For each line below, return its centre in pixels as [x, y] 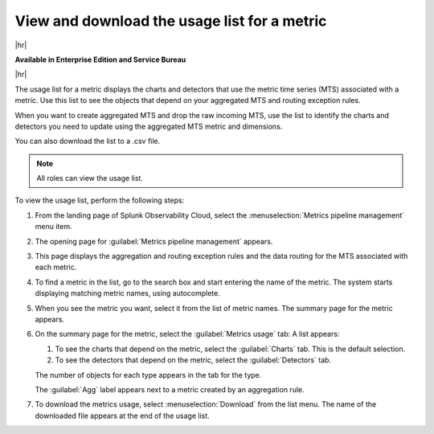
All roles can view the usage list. [90, 178]
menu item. [53, 227]
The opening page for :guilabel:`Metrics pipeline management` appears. [154, 241]
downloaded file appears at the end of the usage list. [123, 416]
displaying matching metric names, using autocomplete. [127, 293]
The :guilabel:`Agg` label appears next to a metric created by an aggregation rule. [170, 389]
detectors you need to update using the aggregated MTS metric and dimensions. [149, 126]
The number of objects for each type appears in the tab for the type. [148, 375]
